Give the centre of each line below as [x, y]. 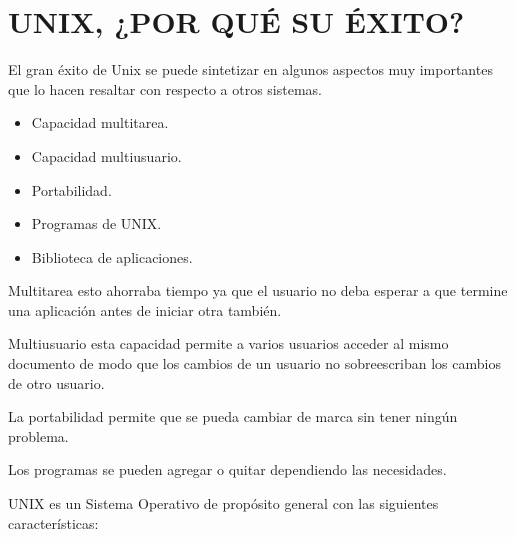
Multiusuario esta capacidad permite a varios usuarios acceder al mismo [228, 343]
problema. [38, 435]
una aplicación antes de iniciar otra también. [145, 309]
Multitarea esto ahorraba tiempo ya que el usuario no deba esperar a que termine [258, 290]
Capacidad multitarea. [100, 122]
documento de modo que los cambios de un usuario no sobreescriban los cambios [254, 363]
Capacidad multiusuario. [106, 155]
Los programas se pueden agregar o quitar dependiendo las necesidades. [227, 469]
